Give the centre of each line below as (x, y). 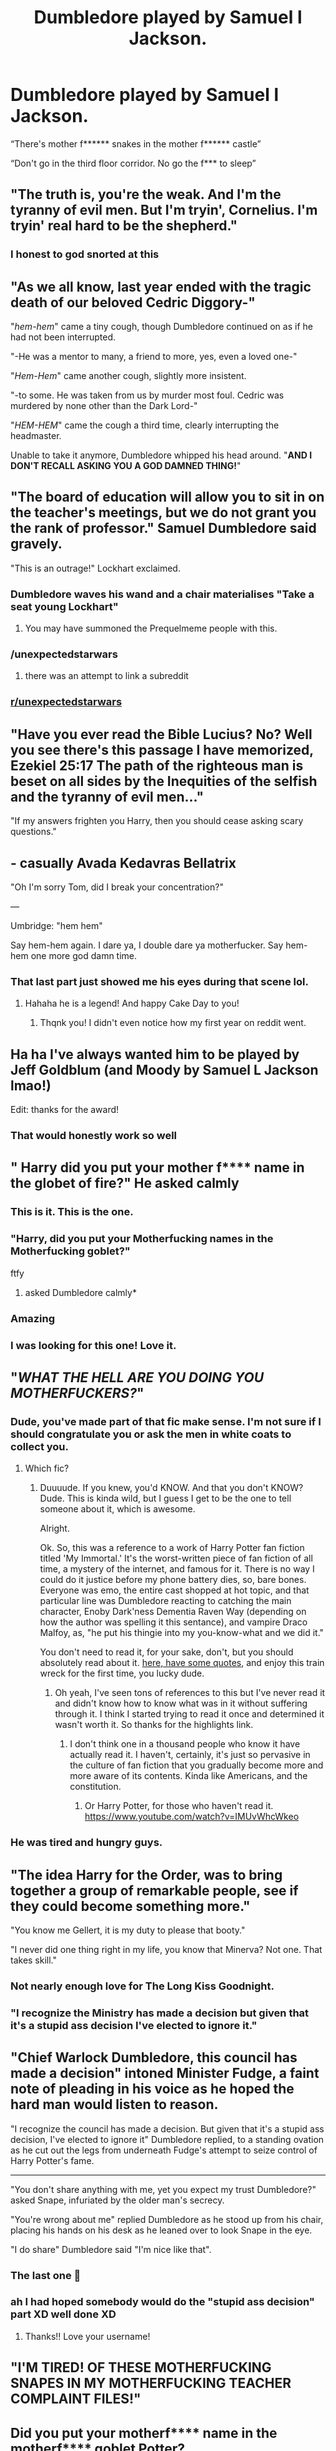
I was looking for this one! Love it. (93, 1345)
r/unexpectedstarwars (66, 702)
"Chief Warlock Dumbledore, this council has (154, 2057)
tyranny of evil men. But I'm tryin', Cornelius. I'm (164, 210)
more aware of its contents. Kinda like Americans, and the (188, 1776)
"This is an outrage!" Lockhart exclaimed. (95, 568)
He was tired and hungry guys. (86, 1843)
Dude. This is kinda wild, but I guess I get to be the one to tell (165, 1498)
